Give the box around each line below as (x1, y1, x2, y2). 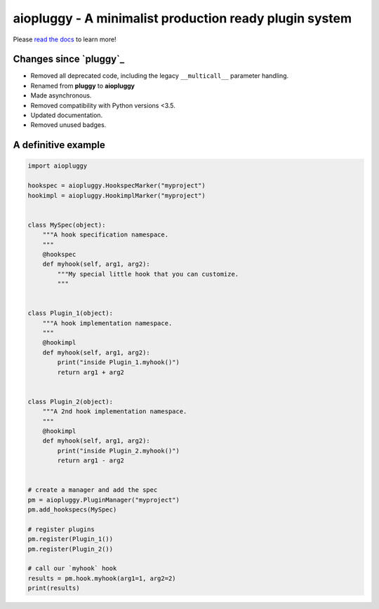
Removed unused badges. (30, 121, 107, 129)
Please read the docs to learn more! (13, 35, 117, 43)
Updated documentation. (30, 111, 103, 119)
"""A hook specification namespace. (42, 231, 168, 239)
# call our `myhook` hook (27, 565, 117, 573)
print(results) (27, 584, 80, 592)
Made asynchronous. (30, 91, 92, 100)
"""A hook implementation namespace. (42, 319, 173, 327)
